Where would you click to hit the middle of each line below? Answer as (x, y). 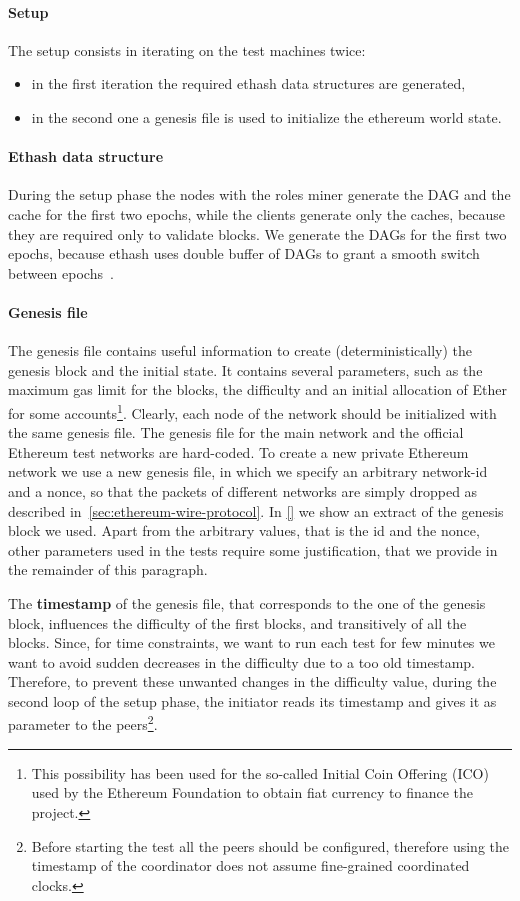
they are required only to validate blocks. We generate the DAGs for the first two (257, 233)
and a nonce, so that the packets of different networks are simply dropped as (243, 490)
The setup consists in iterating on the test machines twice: (187, 49)
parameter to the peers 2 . (83, 723)
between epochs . (61, 272)
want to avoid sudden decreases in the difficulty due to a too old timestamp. (241, 661)
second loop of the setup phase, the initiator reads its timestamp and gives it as (252, 700)
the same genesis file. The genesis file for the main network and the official (236, 432)
